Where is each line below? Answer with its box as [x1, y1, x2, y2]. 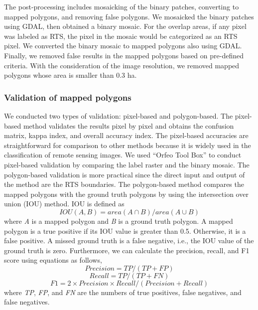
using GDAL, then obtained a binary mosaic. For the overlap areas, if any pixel [4, 21, 247, 31]
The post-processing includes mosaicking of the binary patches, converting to [4, 1, 239, 11]
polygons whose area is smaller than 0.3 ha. [4, 70, 137, 80]
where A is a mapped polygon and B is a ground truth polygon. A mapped [4, 215, 233, 226]
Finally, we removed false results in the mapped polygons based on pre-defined [4, 50, 244, 60]
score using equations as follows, [4, 255, 102, 265]
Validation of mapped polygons [4, 91, 131, 103]
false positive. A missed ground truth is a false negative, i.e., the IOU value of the [4, 235, 254, 246]
